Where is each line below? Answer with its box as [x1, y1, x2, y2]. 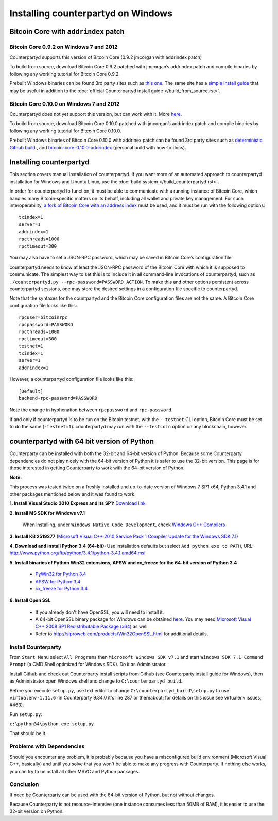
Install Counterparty [9, 643, 62, 651]
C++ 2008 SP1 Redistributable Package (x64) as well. [35, 623, 149, 630]
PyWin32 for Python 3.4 [35, 571, 86, 578]
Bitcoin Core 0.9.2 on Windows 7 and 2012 [9, 43, 118, 50]
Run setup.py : [9, 711, 42, 718]
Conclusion [9, 781, 39, 788]
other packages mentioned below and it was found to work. [9, 491, 136, 497]
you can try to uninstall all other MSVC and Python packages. [9, 768, 140, 774]
